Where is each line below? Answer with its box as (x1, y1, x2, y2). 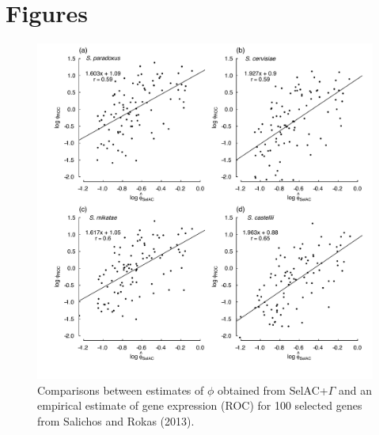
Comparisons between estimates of (37, 381, 204, 398)
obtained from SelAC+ (218, 381, 328, 398)
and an (338, 381, 372, 398)
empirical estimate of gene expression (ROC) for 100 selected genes (37, 397, 362, 414)
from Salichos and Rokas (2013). (37, 412, 195, 429)
